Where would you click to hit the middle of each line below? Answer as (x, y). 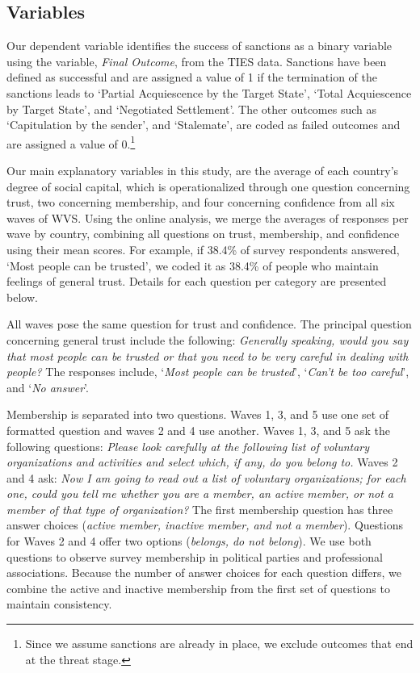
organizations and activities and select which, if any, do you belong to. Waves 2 (202, 462)
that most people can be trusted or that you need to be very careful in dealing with (208, 355)
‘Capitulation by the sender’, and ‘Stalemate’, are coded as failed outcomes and (204, 125)
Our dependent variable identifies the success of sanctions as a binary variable (199, 46)
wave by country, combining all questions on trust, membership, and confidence (203, 234)
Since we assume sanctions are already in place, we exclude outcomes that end (219, 644)
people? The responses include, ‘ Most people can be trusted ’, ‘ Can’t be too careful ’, (208, 372)
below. (22, 297)
